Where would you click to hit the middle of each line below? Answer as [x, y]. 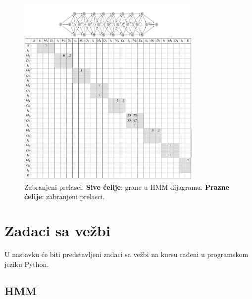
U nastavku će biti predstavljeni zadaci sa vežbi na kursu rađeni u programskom [126, 254]
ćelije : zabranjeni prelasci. [65, 196]
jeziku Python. [27, 264]
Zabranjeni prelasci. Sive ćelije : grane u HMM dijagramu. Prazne [127, 187]
